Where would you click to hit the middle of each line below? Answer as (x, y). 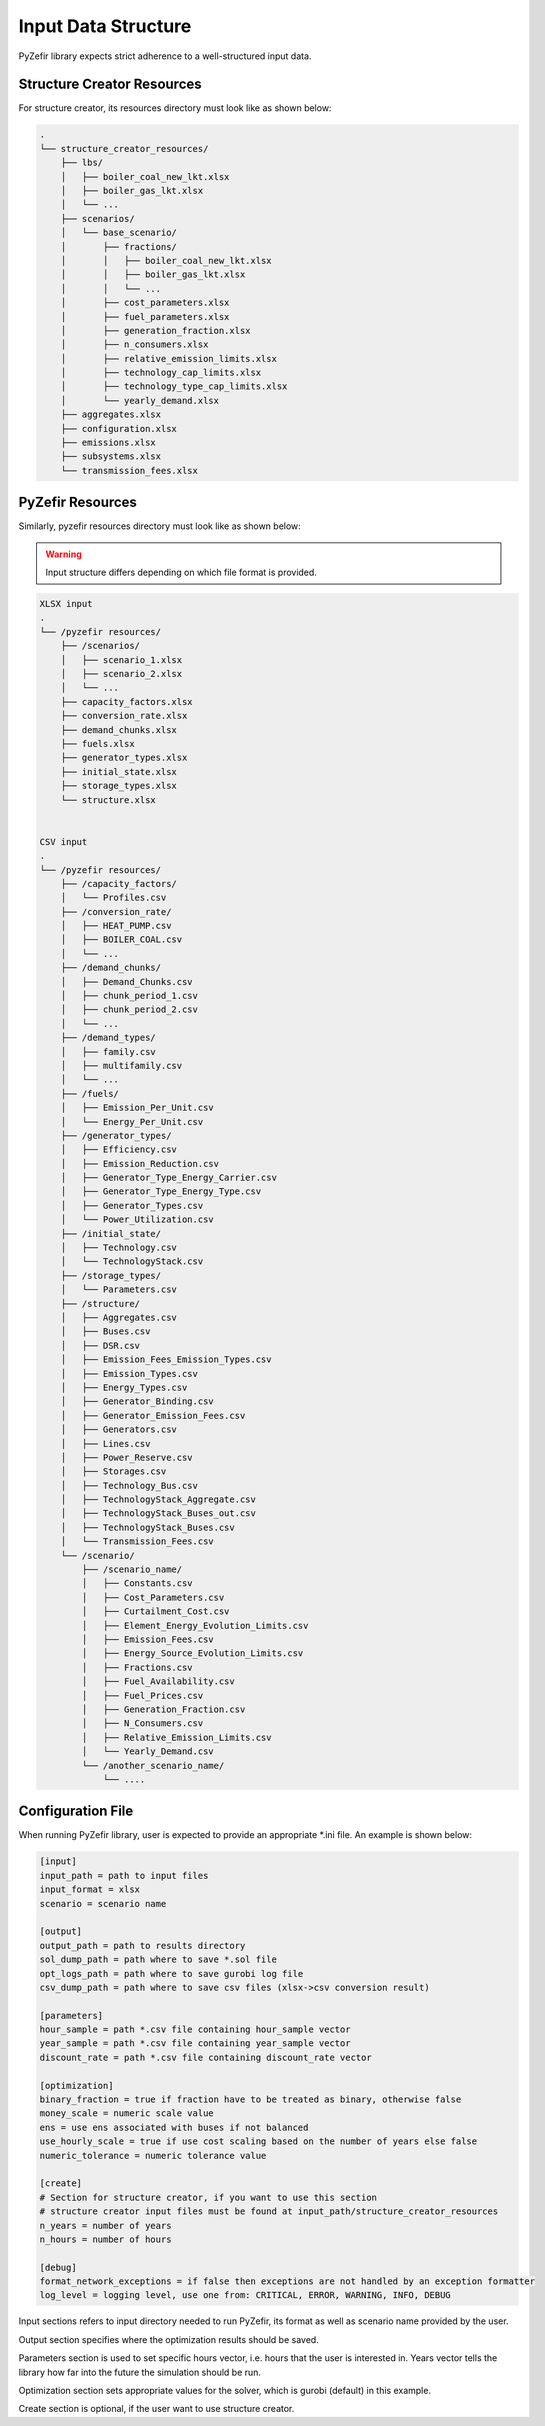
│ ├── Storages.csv (113, 1471)
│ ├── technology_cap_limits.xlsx (161, 373)
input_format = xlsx (89, 1889)
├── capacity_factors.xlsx (127, 701)
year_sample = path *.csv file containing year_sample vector (195, 2043)
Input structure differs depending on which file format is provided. (181, 572)
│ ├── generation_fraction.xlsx (155, 330)
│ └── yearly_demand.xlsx (140, 400)
